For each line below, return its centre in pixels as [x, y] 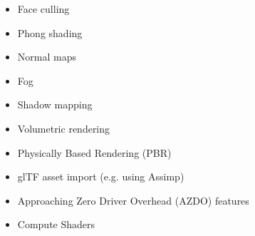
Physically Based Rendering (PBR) [94, 152]
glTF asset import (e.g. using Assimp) [101, 176]
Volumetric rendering [64, 128]
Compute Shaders [56, 224]
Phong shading [50, 32]
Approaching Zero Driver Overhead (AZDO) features [133, 200]
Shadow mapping [55, 104]
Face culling [43, 9]
